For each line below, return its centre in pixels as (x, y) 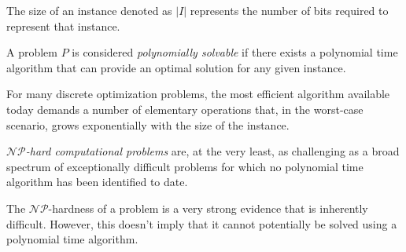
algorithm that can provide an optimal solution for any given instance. (176, 67)
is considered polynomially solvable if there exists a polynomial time (235, 52)
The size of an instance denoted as (89, 10)
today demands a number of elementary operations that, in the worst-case (185, 109)
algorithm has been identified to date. (97, 182)
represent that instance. (63, 26)
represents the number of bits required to (289, 10)
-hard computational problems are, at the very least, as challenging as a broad (212, 151)
